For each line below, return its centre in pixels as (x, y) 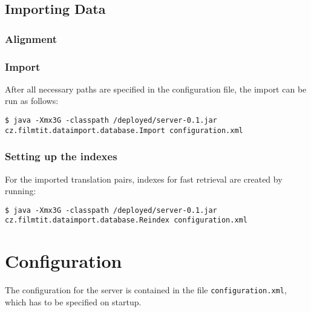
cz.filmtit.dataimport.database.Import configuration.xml (124, 130)
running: (21, 191)
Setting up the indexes (61, 156)
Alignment (31, 38)
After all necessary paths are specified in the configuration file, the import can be (156, 89)
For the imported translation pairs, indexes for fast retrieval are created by (144, 179)
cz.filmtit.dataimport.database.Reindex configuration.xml (126, 220)
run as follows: (32, 101)
